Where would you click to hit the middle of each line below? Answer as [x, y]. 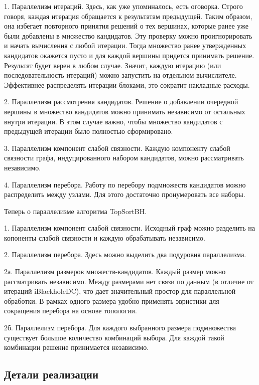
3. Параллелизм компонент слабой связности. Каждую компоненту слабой [117, 148]
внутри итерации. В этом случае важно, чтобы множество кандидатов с [113, 121]
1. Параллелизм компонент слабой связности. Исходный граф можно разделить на [129, 228]
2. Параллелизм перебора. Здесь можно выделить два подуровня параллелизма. [125, 254]
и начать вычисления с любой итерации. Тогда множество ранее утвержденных [125, 45]
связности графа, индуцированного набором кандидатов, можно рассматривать [124, 158]
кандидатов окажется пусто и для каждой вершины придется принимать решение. [129, 55]
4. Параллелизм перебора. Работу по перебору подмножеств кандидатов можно [125, 184]
